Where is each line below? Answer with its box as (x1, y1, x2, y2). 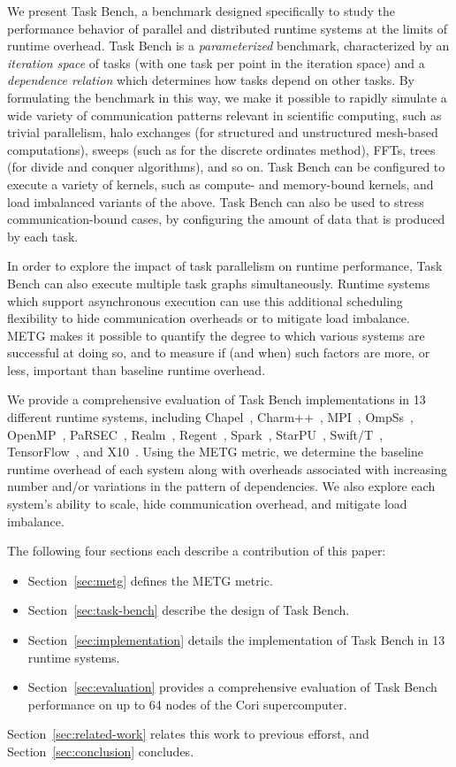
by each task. (7, 226, 79, 245)
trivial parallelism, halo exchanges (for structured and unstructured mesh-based (7, 123, 438, 142)
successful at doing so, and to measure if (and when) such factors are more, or (7, 343, 430, 362)
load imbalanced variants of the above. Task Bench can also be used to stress (7, 192, 424, 211)
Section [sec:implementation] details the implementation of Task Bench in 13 (27, 631, 445, 648)
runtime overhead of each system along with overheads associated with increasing (7, 459, 447, 478)
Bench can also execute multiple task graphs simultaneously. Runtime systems (7, 273, 430, 292)
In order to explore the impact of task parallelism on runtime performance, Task (7, 257, 443, 275)
